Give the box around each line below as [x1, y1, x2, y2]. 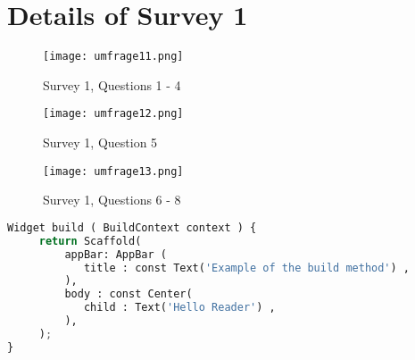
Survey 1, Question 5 [43, 133, 158, 152]
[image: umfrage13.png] [43, 164, 184, 178]
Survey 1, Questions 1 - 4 [43, 75, 181, 94]
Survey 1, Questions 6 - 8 [43, 190, 181, 209]
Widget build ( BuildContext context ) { [7, 221, 257, 234]
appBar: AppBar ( [64, 247, 167, 261]
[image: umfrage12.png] [43, 107, 184, 121]
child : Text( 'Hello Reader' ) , [83, 301, 276, 314]
